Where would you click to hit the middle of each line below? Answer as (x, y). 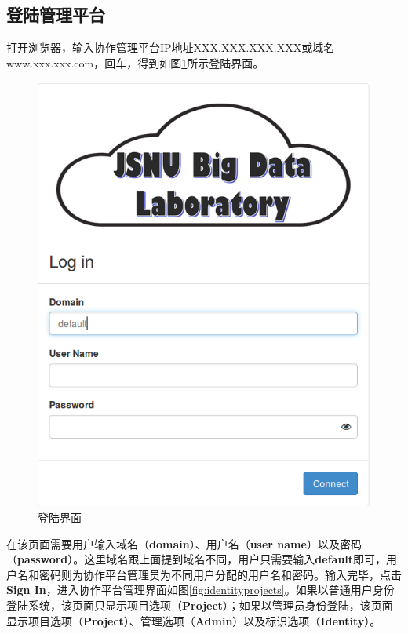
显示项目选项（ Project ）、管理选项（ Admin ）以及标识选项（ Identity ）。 (194, 620)
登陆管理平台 (56, 15)
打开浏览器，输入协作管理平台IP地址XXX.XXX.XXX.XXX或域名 (171, 47)
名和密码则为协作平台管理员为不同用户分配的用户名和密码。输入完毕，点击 (209, 574)
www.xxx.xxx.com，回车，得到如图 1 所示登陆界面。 (135, 62)
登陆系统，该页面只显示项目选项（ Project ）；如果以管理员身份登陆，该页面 (200, 605)
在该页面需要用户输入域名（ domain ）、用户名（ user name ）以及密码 (184, 543)
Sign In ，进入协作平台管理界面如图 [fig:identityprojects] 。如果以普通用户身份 (200, 590)
